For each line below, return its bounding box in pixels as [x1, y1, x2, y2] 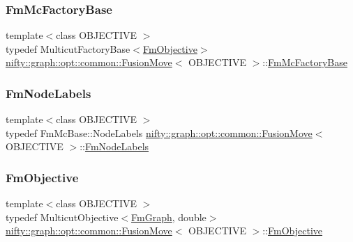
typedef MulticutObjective [6, 209, 119, 224]
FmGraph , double [131, 209, 206, 224]
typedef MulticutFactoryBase [6, 41, 130, 56]
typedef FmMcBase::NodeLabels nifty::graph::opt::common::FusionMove [6, 125, 313, 140]
